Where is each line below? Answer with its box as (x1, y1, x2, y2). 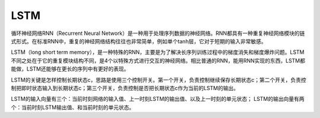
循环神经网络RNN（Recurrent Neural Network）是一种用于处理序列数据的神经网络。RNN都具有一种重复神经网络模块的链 (11, 30, 305, 37)
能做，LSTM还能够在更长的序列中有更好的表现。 (11, 65, 130, 72)
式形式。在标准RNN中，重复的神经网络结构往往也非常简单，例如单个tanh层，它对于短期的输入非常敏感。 (11, 37, 267, 44)
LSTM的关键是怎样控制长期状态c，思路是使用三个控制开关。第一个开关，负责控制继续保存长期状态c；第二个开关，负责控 (11, 76, 306, 83)
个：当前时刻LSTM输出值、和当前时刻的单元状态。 (11, 104, 135, 111)
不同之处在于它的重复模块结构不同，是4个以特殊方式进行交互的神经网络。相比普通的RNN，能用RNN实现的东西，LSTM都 (11, 57, 305, 64)
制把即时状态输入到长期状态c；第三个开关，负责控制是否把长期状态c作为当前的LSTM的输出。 (11, 84, 239, 91)
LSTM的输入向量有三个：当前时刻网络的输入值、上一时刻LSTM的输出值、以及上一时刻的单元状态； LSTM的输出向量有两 (11, 95, 305, 103)
